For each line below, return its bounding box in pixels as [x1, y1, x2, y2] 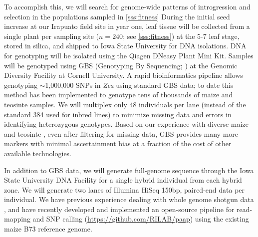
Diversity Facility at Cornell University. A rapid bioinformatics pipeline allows [4, 70, 243, 80]
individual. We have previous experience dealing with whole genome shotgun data [4, 194, 254, 205]
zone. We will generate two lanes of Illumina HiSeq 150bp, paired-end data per [4, 184, 245, 195]
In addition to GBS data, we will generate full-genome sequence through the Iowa [4, 165, 254, 175]
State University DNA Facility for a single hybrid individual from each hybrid [4, 175, 242, 185]
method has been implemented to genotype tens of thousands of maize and [4, 89, 233, 100]
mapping [4, 214, 30, 224]
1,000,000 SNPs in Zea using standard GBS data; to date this [45, 79, 234, 90]
